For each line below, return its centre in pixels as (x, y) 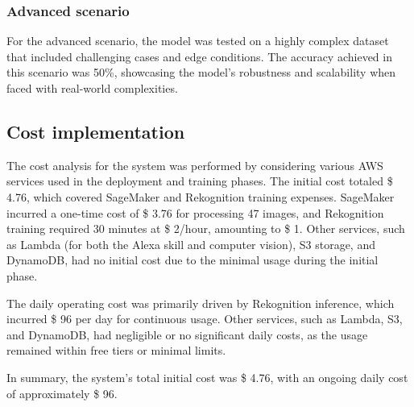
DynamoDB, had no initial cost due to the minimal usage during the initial (193, 260)
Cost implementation (96, 131)
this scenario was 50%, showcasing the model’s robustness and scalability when (201, 72)
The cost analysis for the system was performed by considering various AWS (195, 165)
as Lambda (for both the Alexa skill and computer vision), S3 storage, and (191, 244)
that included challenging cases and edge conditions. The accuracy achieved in (199, 56)
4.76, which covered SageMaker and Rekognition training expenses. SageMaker (201, 196)
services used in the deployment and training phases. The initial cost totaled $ (200, 181)
